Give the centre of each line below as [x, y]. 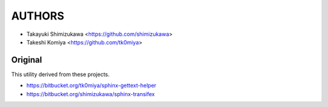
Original [27, 60]
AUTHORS [38, 16]
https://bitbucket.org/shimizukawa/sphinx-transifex [91, 94]
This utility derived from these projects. [60, 74]
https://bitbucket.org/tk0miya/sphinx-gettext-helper [91, 86]
